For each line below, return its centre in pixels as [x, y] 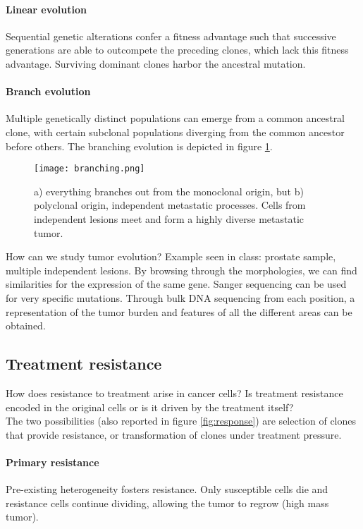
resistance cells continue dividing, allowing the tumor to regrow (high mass [167, 503]
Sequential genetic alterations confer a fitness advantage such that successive [171, 36]
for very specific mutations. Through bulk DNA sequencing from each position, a [180, 297]
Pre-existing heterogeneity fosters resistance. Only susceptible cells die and [167, 489]
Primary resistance [53, 462]
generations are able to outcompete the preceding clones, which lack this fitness [177, 50]
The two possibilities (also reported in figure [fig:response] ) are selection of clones [181, 421]
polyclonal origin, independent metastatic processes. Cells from [170, 205]
